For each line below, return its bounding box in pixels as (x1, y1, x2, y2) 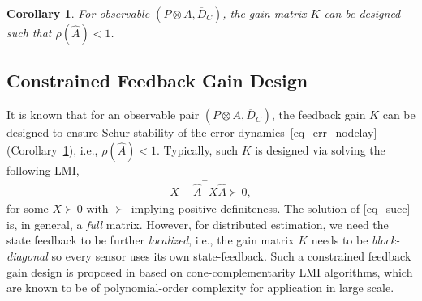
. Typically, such (157, 141, 239, 158)
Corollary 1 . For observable (6, 5, 150, 21)
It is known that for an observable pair (6, 106, 200, 123)
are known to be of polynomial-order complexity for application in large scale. (6, 279, 394, 296)
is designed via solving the (255, 141, 385, 158)
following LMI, (6, 161, 80, 178)
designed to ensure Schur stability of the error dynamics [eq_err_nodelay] (6, 124, 377, 141)
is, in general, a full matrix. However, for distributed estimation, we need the (6, 215, 389, 232)
